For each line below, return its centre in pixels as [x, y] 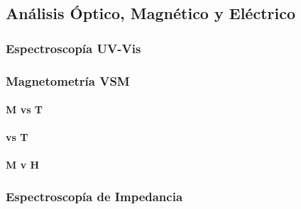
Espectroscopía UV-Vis [73, 48]
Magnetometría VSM [68, 80]
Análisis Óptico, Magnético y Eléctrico [150, 13]
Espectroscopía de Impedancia [94, 196]
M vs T [24, 109]
